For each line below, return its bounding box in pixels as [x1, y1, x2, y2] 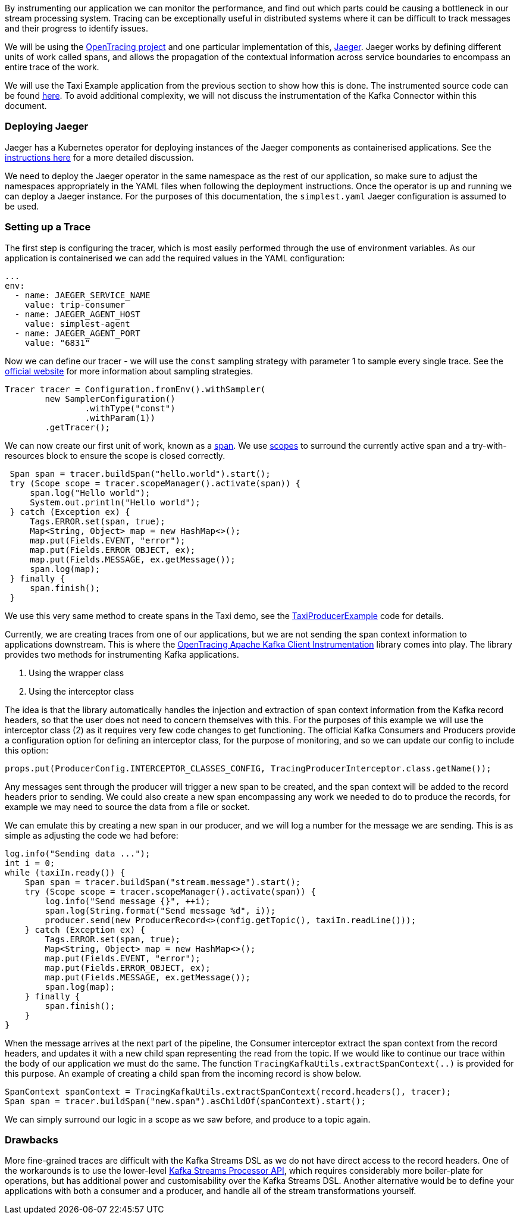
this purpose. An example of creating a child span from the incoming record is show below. [5, 1068, 362, 1079]
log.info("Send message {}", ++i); [45, 896, 211, 906]
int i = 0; [5, 858, 55, 868]
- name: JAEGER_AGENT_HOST [14, 309, 140, 319]
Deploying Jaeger [5, 120, 89, 133]
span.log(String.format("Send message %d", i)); [45, 905, 276, 915]
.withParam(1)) [84, 412, 155, 423]
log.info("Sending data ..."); [5, 848, 151, 858]
